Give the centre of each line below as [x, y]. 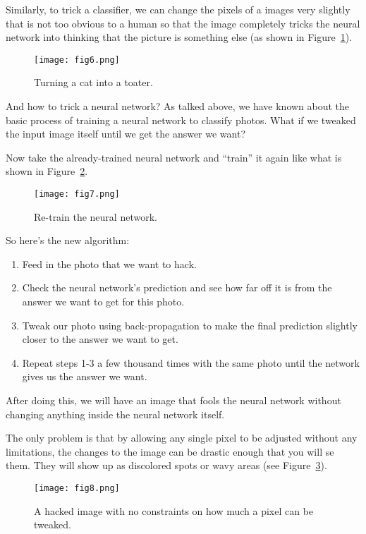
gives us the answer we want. [85, 376]
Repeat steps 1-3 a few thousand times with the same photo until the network [191, 362]
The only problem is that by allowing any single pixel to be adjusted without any [182, 438]
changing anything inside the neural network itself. [115, 414]
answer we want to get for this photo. [103, 302]
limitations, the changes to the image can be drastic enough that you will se [170, 451]
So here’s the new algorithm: [68, 240]
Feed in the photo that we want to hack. [109, 263]
